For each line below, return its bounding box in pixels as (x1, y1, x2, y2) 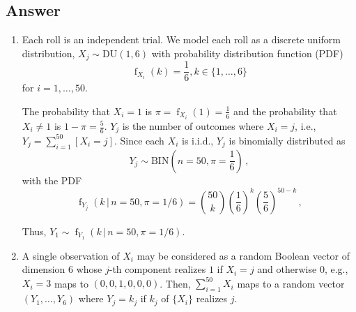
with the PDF (22, 172, 82, 187)
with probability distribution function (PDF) (151, 45, 343, 60)
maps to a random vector (237, 276, 345, 290)
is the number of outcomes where (122, 119, 264, 133)
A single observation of (22, 248, 120, 262)
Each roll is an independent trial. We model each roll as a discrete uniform (22, 32, 341, 47)
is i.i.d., (181, 133, 214, 147)
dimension (22, 262, 65, 276)
